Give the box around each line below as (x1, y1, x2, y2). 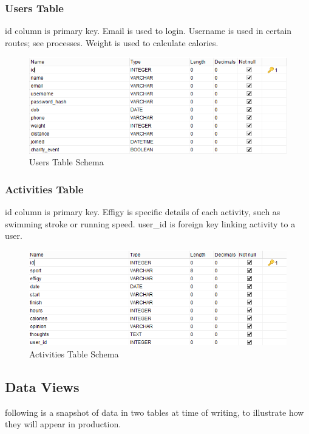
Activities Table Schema (29, 347, 119, 360)
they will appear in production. (5, 418, 121, 430)
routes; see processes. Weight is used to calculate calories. (5, 36, 219, 49)
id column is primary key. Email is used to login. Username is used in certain (5, 24, 292, 37)
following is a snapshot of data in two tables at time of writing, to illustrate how (5, 405, 304, 418)
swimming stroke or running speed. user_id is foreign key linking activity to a (5, 217, 296, 230)
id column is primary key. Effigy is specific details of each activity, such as (5, 205, 280, 218)
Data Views (5, 377, 80, 396)
